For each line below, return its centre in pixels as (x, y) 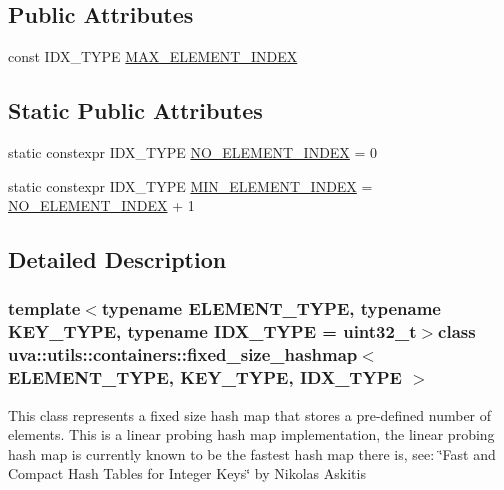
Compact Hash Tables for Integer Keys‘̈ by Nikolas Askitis (187, 473)
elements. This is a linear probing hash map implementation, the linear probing (251, 434)
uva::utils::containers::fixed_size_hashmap (183, 354)
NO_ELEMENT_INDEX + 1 (101, 205)
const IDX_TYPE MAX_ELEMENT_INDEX (153, 56)
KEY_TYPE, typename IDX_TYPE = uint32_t (212, 331)
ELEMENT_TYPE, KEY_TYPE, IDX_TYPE (205, 377)
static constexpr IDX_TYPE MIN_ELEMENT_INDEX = (190, 185)
